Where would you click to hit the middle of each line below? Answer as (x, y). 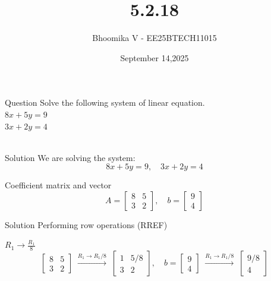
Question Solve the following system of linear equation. (105, 102)
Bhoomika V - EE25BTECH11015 (155, 38)
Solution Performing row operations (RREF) (86, 224)
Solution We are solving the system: (70, 157)
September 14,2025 (155, 57)
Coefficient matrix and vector (58, 185)
